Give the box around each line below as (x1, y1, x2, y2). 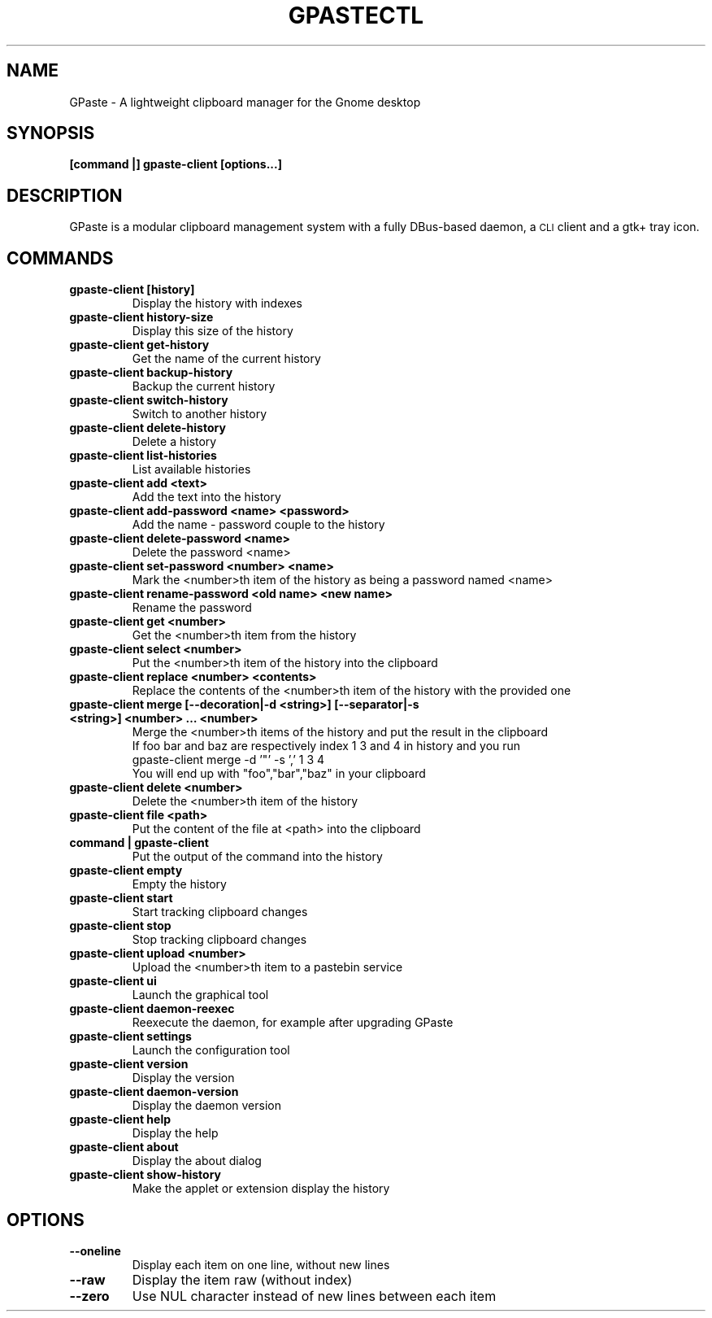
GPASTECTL (288, 2, 424, 29)
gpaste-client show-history (69, 1167, 222, 1182)
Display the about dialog (132, 1154, 262, 1168)
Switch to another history (132, 407, 267, 421)
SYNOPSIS (7, 123, 95, 144)
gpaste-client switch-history (69, 393, 228, 408)
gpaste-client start (69, 891, 173, 906)
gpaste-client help (69, 1112, 171, 1127)
